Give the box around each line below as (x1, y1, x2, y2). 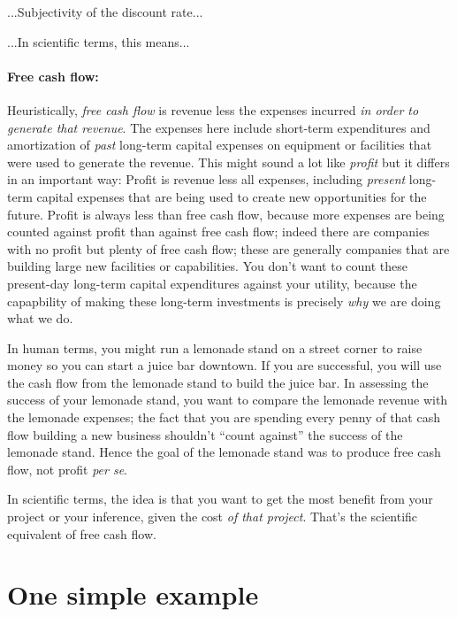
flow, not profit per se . (7, 459, 127, 478)
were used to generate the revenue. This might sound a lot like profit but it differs (7, 152, 450, 171)
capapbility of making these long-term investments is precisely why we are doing (7, 291, 441, 310)
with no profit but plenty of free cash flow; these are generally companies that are (7, 239, 450, 258)
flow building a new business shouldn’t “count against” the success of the (7, 425, 403, 443)
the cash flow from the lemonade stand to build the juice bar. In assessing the (7, 373, 429, 391)
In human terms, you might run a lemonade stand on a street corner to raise (7, 338, 423, 357)
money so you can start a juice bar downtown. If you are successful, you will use (7, 356, 442, 374)
